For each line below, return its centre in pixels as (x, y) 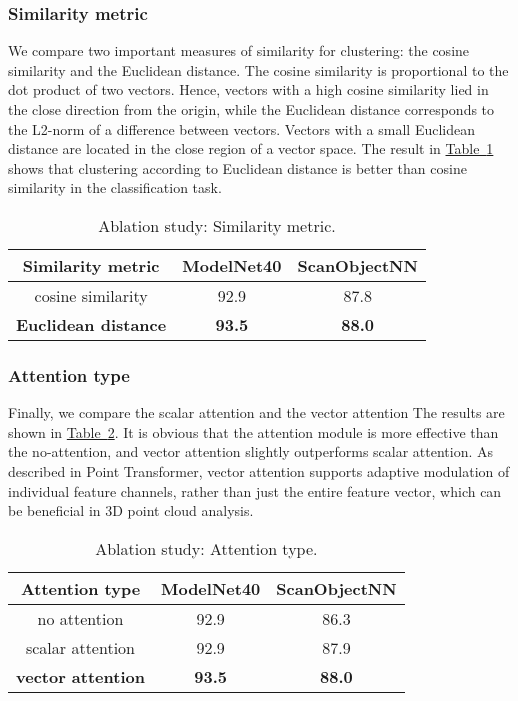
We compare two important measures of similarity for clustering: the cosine (239, 50)
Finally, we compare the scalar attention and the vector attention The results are (256, 412)
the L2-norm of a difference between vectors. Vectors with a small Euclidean (241, 128)
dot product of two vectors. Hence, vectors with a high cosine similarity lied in (248, 89)
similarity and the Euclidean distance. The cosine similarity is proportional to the (258, 69)
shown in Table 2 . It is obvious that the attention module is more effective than (253, 431)
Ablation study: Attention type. (206, 548)
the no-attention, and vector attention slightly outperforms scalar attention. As (251, 451)
